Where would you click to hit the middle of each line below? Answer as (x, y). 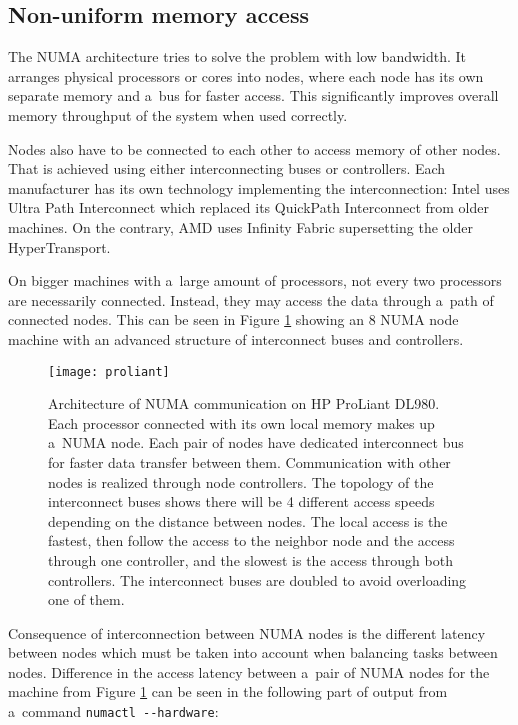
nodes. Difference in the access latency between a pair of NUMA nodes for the (249, 671)
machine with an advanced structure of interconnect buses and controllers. (236, 338)
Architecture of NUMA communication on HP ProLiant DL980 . (244, 403)
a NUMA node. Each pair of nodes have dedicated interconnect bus (256, 442)
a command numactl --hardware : (113, 711)
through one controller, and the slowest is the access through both (250, 559)
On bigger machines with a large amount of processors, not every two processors (255, 280)
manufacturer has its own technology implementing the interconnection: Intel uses (259, 187)
